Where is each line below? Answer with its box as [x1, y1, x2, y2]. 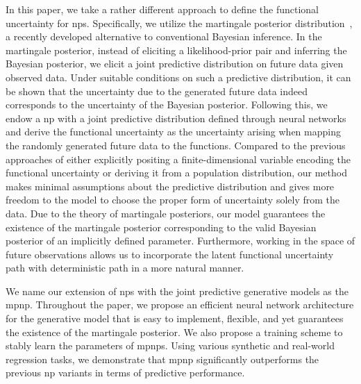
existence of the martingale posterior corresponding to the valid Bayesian [6, 219, 317, 234]
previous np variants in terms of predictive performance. [6, 365, 245, 380]
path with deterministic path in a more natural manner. [6, 260, 244, 275]
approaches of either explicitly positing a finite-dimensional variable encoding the [6, 151, 351, 166]
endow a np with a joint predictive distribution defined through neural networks [6, 110, 346, 125]
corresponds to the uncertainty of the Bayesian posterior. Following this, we [6, 97, 328, 112]
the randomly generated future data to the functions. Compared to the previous [6, 137, 346, 152]
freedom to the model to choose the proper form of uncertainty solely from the [6, 192, 340, 207]
